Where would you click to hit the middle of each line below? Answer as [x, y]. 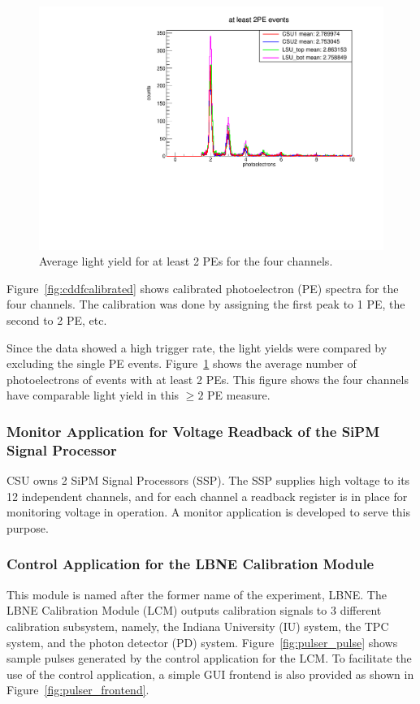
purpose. [28, 527]
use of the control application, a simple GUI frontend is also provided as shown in [210, 674]
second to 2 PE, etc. [57, 320]
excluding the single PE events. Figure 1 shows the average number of [182, 363]
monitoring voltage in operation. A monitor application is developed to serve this [209, 512]
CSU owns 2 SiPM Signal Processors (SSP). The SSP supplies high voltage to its [208, 480]
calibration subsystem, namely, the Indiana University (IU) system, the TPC [198, 626]
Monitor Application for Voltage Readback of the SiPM [193, 431]
